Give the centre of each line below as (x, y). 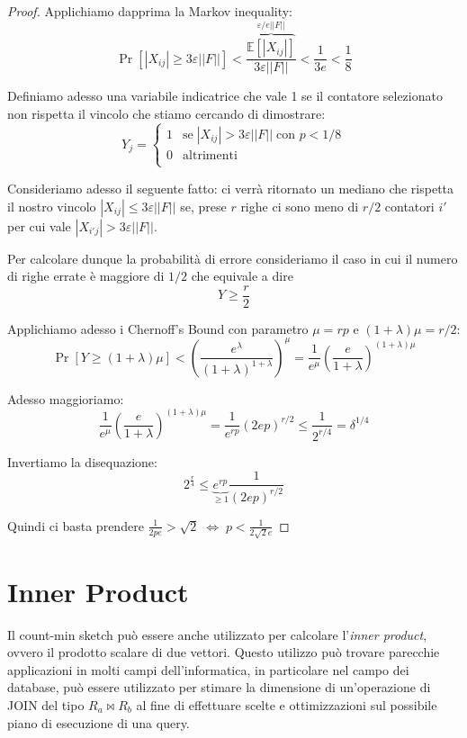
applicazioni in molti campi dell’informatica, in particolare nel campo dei (208, 669)
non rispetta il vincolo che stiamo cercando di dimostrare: (166, 113)
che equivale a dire (242, 276)
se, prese (203, 206)
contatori (409, 206)
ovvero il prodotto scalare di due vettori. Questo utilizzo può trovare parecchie (224, 652)
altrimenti (210, 155)
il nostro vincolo (52, 206)
